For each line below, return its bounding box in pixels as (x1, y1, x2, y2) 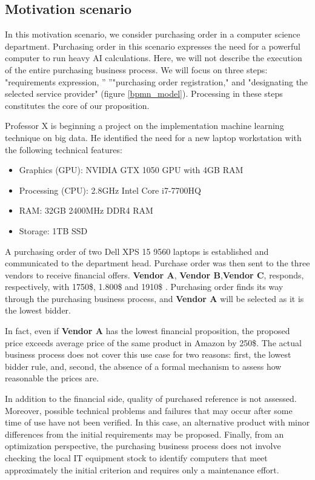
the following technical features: (5, 143, 122, 156)
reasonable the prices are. (5, 372, 99, 384)
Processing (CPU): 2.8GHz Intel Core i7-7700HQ (19, 183, 201, 196)
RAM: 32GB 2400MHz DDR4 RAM (19, 204, 153, 217)
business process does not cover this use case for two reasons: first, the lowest (5, 348, 291, 361)
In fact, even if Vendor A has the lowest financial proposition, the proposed (5, 324, 290, 337)
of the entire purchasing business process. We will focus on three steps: (5, 63, 268, 76)
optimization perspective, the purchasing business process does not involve (5, 439, 281, 452)
